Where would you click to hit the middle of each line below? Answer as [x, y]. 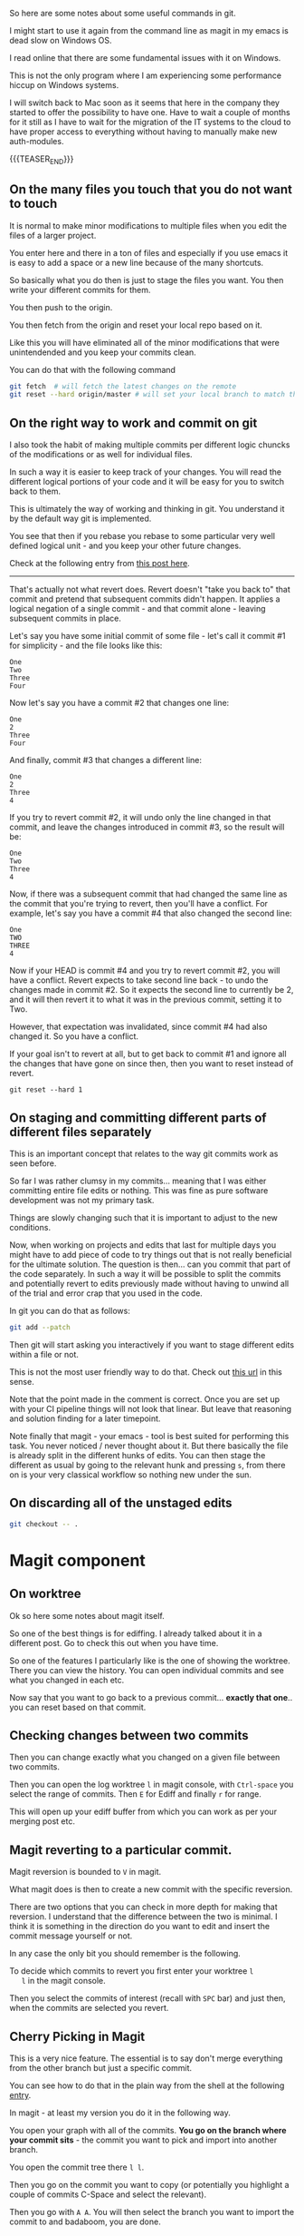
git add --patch [40, 1327]
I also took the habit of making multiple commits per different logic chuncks [150, 445]
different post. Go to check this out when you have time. [114, 1643]
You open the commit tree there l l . [77, 2167]
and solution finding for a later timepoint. [85, 1418]
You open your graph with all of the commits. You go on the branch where [148, 2130]
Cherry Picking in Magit [77, 2036]
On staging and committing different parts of [138, 1118]
